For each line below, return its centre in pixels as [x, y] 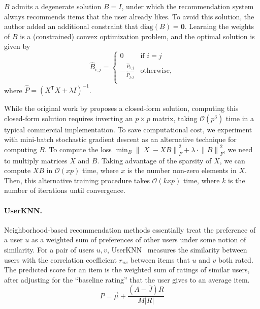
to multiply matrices [36, 160]
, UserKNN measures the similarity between [177, 250]
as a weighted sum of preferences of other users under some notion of [139, 240]
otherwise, [156, 71]
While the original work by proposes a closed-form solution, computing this [121, 108]
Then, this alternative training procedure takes [77, 180]
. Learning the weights [219, 26]
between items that [160, 259]
